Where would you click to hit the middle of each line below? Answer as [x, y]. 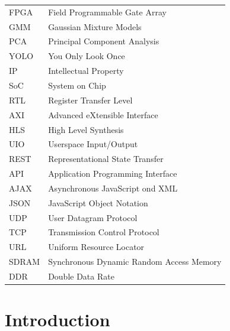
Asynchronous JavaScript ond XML [113, 188]
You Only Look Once [87, 56]
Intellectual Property [86, 71]
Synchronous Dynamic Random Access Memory [135, 262]
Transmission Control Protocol [104, 232]
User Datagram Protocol [93, 217]
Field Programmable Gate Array [107, 12]
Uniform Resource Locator [96, 247]
